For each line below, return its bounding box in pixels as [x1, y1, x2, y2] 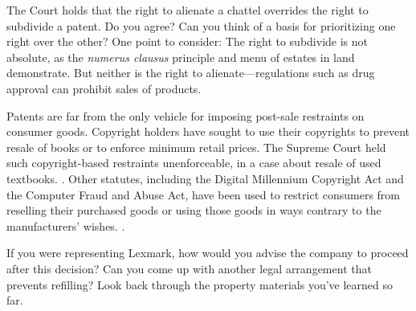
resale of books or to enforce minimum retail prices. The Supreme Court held [6, 138, 386, 155]
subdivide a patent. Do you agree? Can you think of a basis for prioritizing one [6, 17, 396, 34]
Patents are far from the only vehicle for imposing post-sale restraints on [6, 107, 365, 124]
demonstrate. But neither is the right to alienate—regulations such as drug [6, 64, 375, 81]
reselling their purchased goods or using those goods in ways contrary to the [6, 202, 381, 219]
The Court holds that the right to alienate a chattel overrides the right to [6, 2, 369, 18]
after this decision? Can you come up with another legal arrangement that [6, 260, 372, 276]
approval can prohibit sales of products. [6, 80, 202, 96]
